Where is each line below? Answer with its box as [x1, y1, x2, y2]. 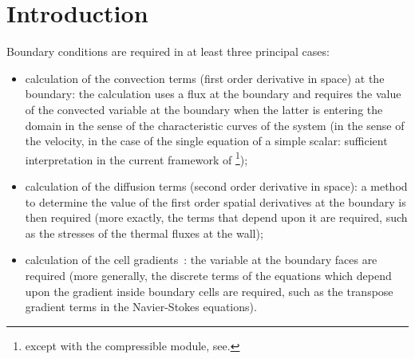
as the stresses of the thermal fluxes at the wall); [25, 224, 263, 241]
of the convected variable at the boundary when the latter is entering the [25, 101, 383, 117]
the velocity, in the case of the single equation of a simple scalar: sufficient [25, 132, 388, 149]
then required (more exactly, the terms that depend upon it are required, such [25, 209, 408, 226]
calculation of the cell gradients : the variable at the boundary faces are [25, 251, 377, 268]
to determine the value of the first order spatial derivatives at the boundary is [25, 193, 406, 210]
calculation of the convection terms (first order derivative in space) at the [25, 69, 385, 86]
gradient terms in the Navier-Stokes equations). [25, 298, 257, 315]
